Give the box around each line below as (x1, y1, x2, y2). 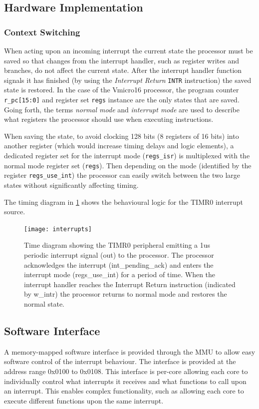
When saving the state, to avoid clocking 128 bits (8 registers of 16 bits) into (4, 130, 239, 141)
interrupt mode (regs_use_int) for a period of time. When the (24, 269, 216, 280)
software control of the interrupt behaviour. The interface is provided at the (4, 356, 236, 367)
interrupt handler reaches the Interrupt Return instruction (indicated (24, 279, 236, 289)
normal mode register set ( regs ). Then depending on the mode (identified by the (4, 160, 252, 170)
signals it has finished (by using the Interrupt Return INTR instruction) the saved (4, 74, 252, 85)
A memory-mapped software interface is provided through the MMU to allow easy (4, 346, 256, 357)
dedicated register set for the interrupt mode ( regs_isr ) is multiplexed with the (4, 150, 250, 161)
